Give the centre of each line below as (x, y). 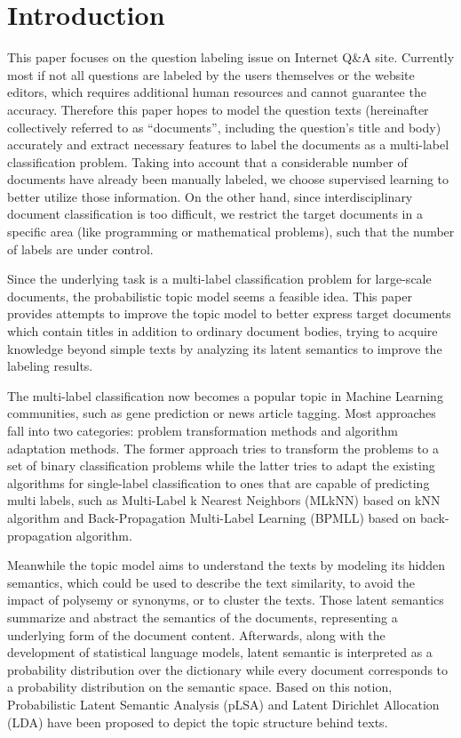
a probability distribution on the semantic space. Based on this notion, (200, 687)
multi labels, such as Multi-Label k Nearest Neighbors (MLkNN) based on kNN (224, 500)
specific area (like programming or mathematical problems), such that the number (231, 232)
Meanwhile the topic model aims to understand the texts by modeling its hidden (227, 565)
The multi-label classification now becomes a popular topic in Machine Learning (225, 395)
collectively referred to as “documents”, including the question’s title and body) (224, 127)
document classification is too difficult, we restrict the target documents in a (215, 214)
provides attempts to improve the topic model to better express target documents (229, 313)
